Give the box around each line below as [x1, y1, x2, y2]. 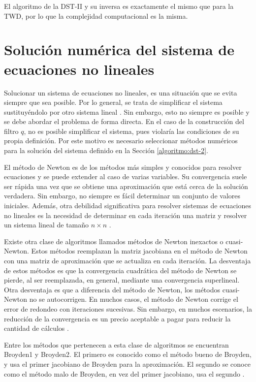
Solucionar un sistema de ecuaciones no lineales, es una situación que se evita [4, 87, 237, 97]
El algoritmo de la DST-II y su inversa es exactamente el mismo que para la [4, 1, 234, 11]
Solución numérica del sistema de [4, 39, 234, 60]
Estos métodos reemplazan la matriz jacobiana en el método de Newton [31, 246, 248, 256]
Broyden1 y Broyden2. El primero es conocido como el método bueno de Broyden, [4, 349, 252, 359]
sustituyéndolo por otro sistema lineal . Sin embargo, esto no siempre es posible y [4, 106, 250, 117]
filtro [4, 126, 19, 136]
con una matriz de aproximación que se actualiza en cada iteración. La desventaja [4, 255, 251, 265]
